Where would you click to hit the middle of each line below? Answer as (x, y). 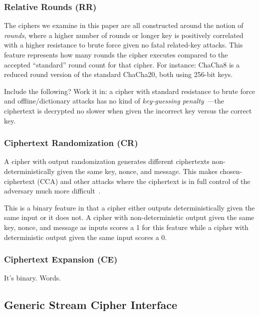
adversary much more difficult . (52, 191)
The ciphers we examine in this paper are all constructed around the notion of (124, 25)
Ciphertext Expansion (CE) (61, 259)
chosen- (231, 171)
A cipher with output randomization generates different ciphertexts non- (115, 161)
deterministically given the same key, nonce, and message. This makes (111, 171)
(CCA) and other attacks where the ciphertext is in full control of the (144, 181)
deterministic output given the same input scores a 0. (86, 237)
